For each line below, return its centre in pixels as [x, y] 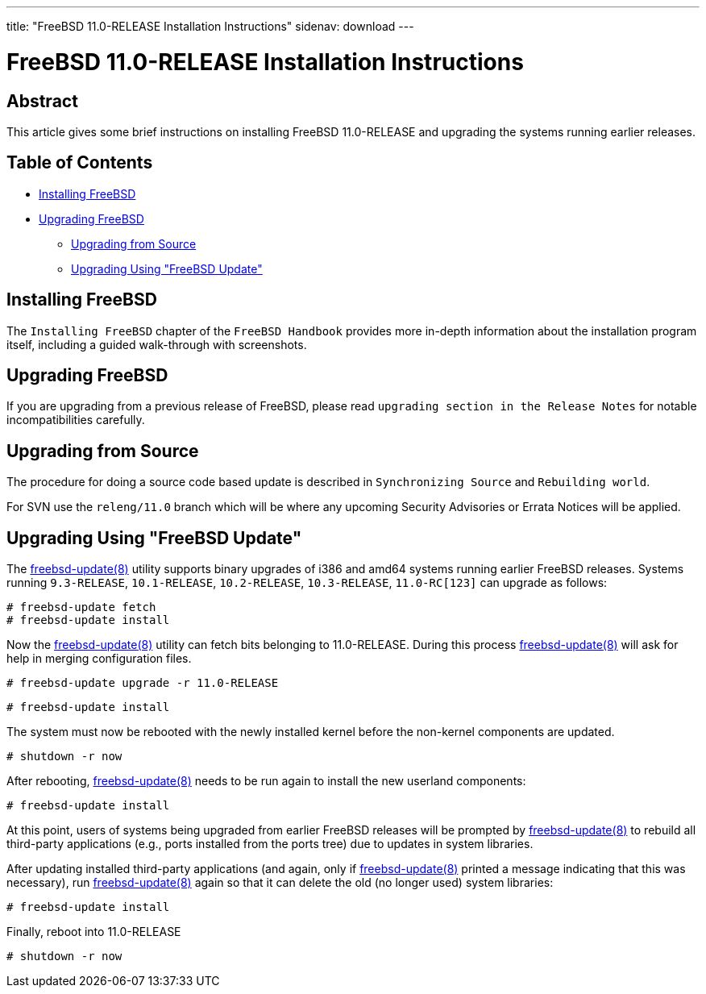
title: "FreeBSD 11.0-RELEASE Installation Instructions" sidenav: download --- [210, 26]
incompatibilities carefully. [76, 420]
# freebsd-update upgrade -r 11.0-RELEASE [143, 683]
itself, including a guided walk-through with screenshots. [157, 344]
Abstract [42, 101]
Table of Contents [80, 163]
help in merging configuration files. [99, 659]
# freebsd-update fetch [81, 607]
